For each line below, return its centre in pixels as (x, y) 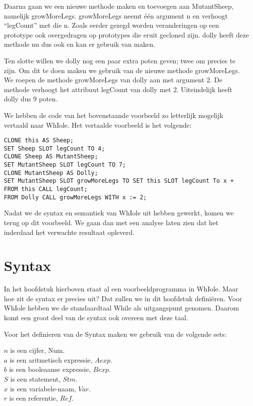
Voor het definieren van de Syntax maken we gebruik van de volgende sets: (115, 334)
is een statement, (36, 379)
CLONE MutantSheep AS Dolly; (51, 173)
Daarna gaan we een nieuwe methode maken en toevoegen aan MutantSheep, (119, 6)
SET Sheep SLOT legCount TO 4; (54, 148)
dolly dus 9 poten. (31, 99)
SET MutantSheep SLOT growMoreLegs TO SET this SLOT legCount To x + (119, 181)
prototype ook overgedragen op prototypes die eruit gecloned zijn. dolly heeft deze (126, 34)
